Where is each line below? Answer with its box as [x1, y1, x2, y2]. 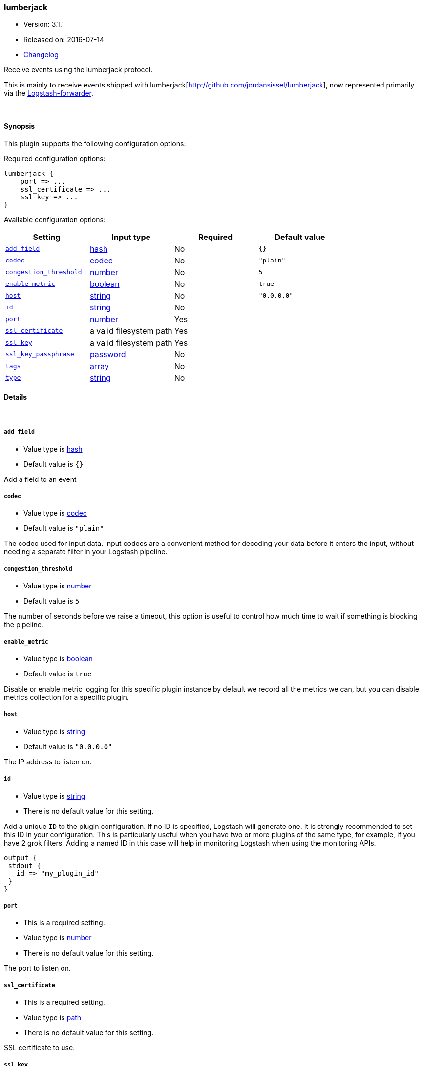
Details [4, 393, 27, 402]
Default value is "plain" [23, 524, 104, 533]
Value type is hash [23, 444, 83, 453]
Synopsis [4, 121, 35, 130]
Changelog [23, 50, 59, 59]
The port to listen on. [4, 964, 71, 973]
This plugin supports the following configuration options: [4, 139, 186, 148]
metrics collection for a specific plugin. [4, 693, 129, 701]
